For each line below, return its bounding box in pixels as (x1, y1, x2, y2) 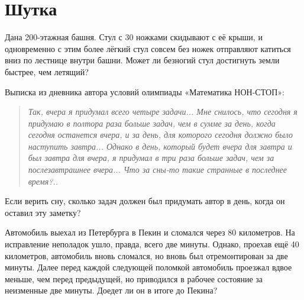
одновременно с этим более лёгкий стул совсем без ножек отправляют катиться (5, 42, 291, 54)
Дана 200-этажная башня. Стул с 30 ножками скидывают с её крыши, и (5, 31, 263, 43)
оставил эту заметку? (5, 206, 81, 218)
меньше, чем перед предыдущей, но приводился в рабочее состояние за (5, 272, 263, 285)
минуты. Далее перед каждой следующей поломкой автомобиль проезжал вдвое (5, 261, 292, 273)
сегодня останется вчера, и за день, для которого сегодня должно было (28, 128, 293, 141)
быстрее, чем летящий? (5, 65, 89, 78)
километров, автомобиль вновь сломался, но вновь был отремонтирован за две (5, 249, 288, 262)
